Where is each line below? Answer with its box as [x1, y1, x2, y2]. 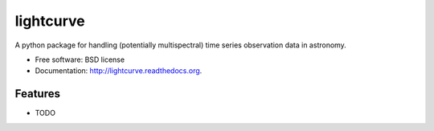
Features [14, 87, 60, 100]
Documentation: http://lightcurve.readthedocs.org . [35, 66, 203, 76]
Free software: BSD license [35, 55, 125, 64]
